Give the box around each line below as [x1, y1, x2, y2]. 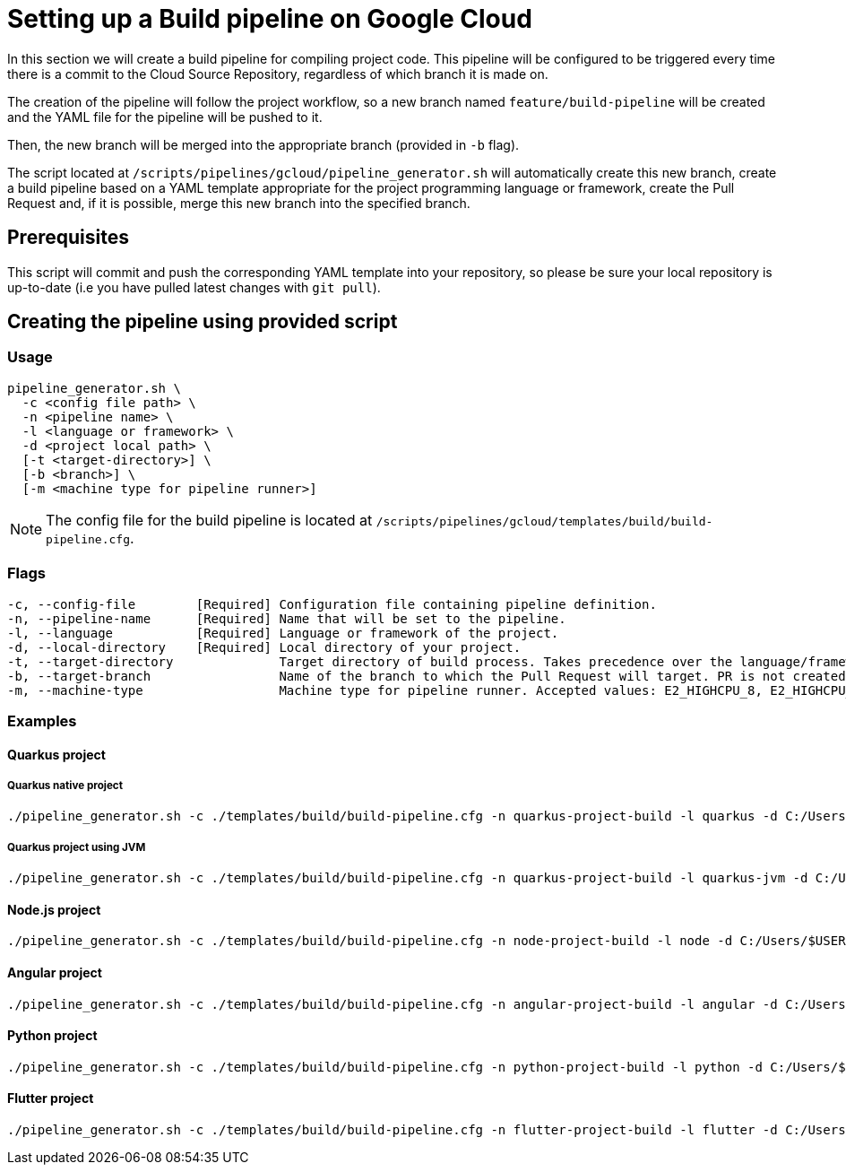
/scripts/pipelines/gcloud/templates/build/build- [376, 514, 713, 528]
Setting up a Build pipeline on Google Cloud [7, 4, 532, 34]
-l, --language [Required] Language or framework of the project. [7, 625, 559, 640]
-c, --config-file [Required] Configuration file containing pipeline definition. [7, 596, 657, 612]
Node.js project [7, 901, 101, 917]
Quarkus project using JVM [7, 840, 146, 854]
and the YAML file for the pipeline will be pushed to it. [7, 109, 323, 125]
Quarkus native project [7, 778, 123, 792]
